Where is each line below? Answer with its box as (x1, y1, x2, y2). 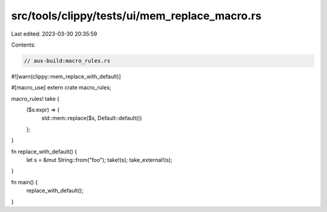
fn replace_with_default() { (11, 148, 78, 155)
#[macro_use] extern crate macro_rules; (11, 84, 111, 91)
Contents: (11, 41, 36, 48)
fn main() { (11, 178, 38, 185)
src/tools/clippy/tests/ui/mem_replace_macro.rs (11, 9, 262, 22)
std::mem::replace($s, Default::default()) (41, 115, 142, 122)
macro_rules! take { (11, 95, 60, 102)
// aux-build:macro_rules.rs (24, 57, 111, 64)
